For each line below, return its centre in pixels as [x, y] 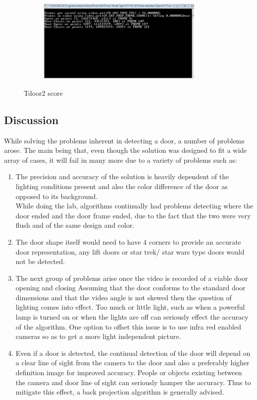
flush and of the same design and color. [75, 225]
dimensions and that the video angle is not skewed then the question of [124, 297]
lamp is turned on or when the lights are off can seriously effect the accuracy [132, 317]
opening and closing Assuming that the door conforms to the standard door [130, 288]
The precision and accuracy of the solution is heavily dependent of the [122, 176]
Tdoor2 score [43, 93]
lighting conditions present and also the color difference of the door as [122, 186]
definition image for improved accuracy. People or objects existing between [129, 372]
